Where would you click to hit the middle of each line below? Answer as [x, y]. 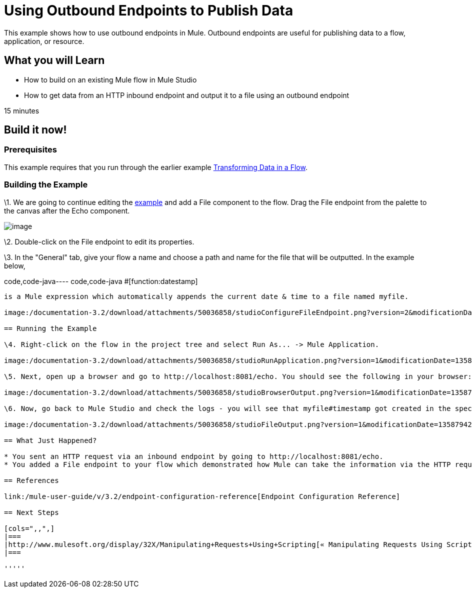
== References [31, 480]
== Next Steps [31, 512]
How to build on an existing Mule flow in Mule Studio [110, 79]
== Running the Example [50, 328]
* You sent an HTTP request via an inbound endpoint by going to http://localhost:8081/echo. [194, 456]
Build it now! [35, 130]
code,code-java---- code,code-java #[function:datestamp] [101, 281]
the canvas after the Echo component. [67, 210]
